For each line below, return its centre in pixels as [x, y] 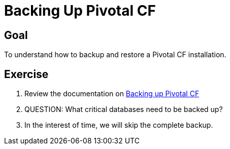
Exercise [26, 74]
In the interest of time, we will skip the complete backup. [119, 125]
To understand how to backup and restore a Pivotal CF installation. [115, 55]
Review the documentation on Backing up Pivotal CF [112, 94]
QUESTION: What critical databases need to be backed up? [124, 109]
